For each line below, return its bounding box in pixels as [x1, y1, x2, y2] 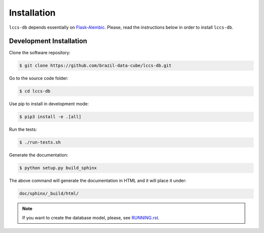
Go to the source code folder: [9, 76, 68, 81]
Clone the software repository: [9, 50, 71, 56]
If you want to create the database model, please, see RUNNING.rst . [22, 214, 160, 220]
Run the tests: [9, 127, 37, 133]
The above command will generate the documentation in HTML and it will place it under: [9, 178, 187, 184]
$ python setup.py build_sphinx [19, 165, 97, 171]
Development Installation [9, 37, 88, 45]
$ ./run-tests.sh [19, 139, 61, 145]
